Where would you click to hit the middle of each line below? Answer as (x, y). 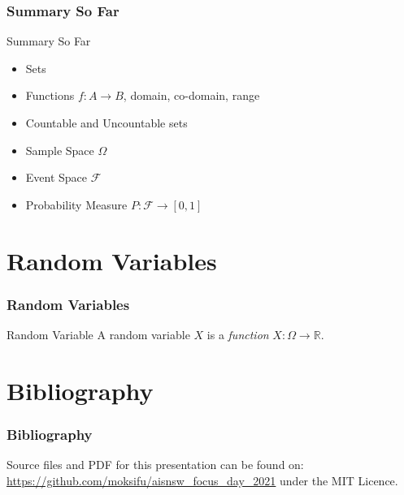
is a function (238, 334)
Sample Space (60, 150)
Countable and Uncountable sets (106, 123)
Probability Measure (76, 204)
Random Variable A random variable (98, 334)
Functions (50, 95)
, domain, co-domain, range (191, 95)
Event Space (56, 177)
